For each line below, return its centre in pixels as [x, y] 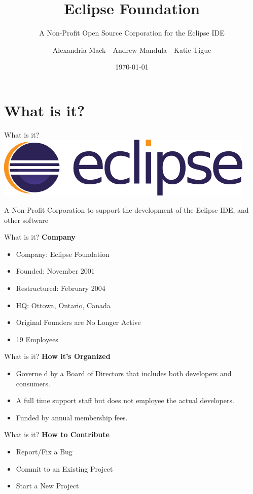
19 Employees [37, 339]
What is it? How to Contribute [57, 434]
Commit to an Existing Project [64, 468]
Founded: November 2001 [55, 271]
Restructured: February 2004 [61, 288]
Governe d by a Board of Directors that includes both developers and [124, 373]
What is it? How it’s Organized [57, 356]
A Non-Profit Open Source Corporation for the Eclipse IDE [132, 33]
